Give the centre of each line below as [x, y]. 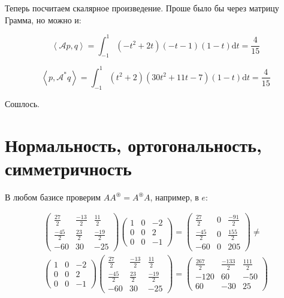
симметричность [68, 168]
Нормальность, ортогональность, [133, 145]
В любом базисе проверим [53, 197]
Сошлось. [22, 103]
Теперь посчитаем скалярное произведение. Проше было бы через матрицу [142, 8]
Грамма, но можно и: [43, 19]
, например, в [174, 197]
